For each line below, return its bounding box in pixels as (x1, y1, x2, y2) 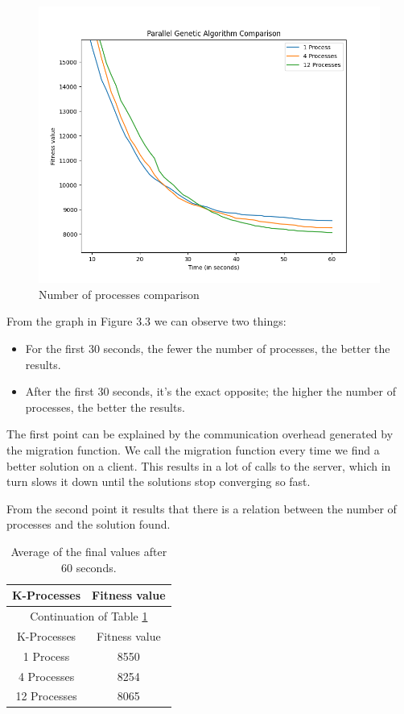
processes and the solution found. (6, 516, 171, 533)
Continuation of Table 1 (30, 607, 148, 624)
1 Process (23, 647, 70, 664)
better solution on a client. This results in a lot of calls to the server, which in (6, 457, 391, 474)
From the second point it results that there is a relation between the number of (6, 500, 397, 517)
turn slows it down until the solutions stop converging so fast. (6, 473, 311, 490)
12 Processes (15, 687, 77, 704)
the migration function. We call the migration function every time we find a (6, 441, 380, 458)
